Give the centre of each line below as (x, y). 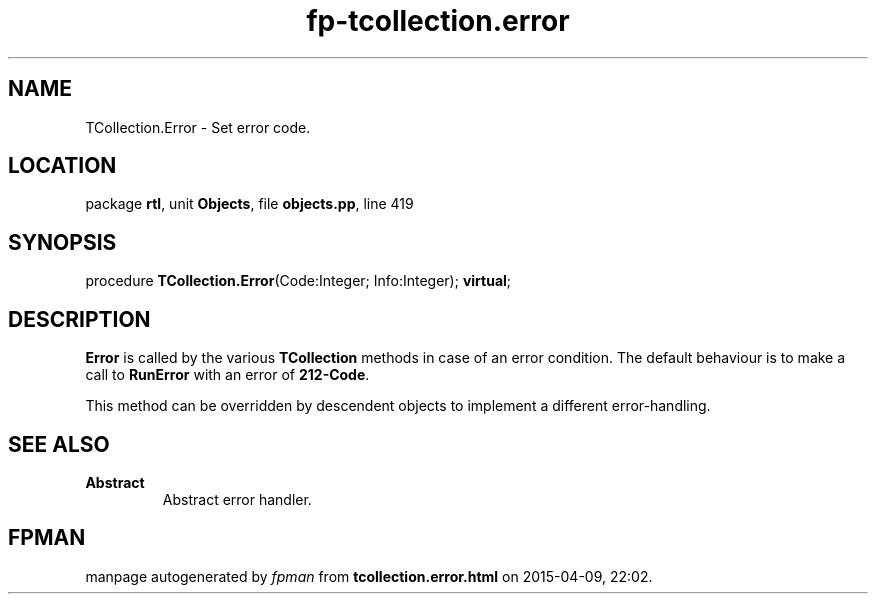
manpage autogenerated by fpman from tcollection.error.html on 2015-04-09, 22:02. (369, 576)
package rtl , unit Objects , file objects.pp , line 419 (249, 204)
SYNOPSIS (62, 242)
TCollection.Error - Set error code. (198, 127)
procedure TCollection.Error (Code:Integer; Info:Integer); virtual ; (298, 281)
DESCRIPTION (79, 319)
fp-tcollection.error (438, 21)
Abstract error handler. (237, 499)
